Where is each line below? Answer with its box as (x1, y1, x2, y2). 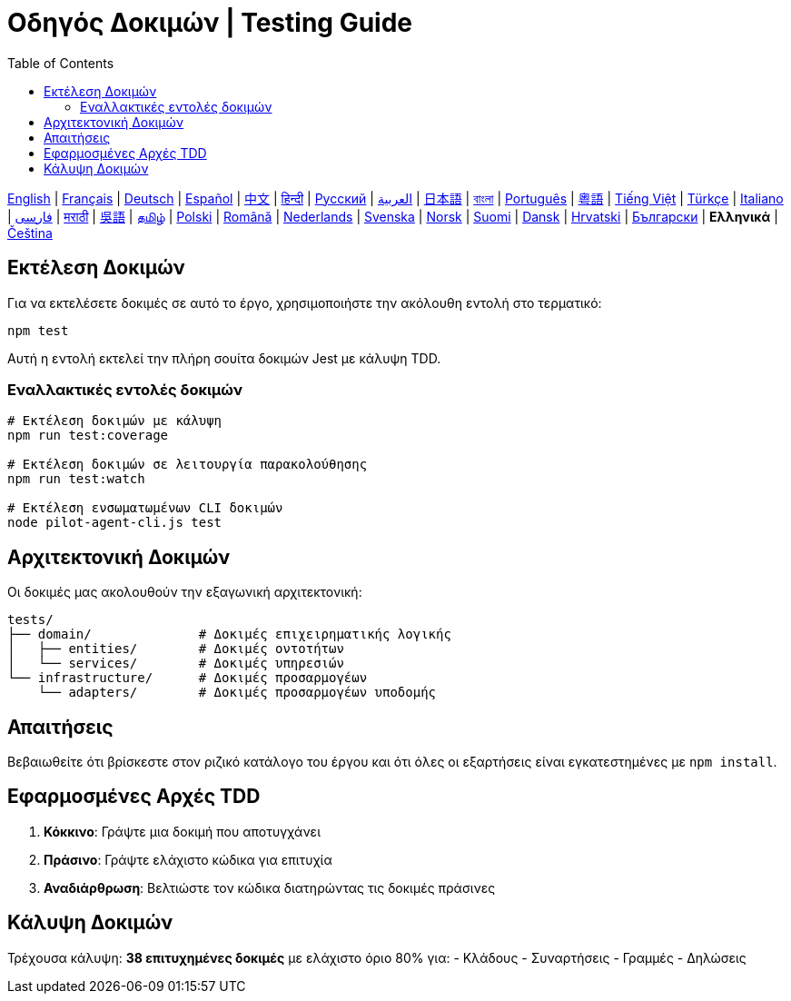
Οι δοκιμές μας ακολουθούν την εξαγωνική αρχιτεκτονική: (7, 584, 362, 600)
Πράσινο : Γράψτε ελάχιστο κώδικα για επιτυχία (44, 851, 332, 867)
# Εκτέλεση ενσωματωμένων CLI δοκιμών (7, 500, 283, 516)
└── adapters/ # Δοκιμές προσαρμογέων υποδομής (37, 685, 437, 700)
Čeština (7, 224, 53, 241)
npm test (7, 322, 69, 338)
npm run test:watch (7, 471, 145, 487)
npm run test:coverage (7, 428, 169, 443)
